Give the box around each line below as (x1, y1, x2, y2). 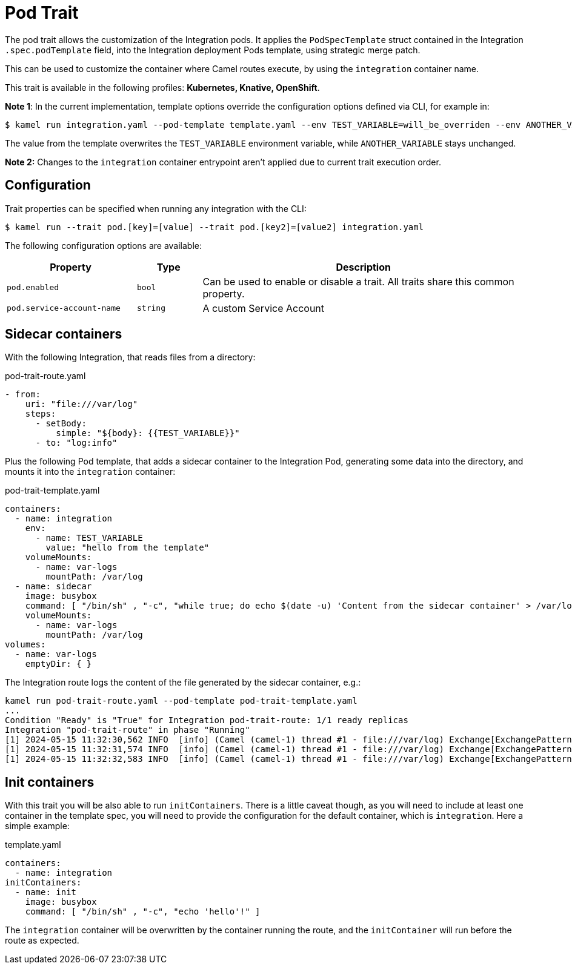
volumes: (5, 640, 46, 650)
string (137, 303, 165, 313)
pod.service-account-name (7, 303, 121, 313)
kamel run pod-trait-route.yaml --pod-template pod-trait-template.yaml (5, 696, 358, 706)
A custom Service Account (202, 302, 325, 314)
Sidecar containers (5, 326, 122, 342)
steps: (25, 409, 56, 419)
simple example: (5, 821, 70, 832)
